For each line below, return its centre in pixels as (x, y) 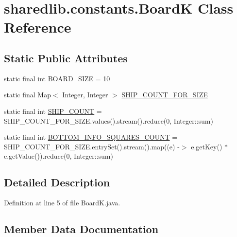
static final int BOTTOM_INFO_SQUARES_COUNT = (91, 137)
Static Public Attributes (66, 58)
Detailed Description (57, 182)
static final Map (27, 95)
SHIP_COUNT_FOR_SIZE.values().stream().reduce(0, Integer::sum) (109, 120)
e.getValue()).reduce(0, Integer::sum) (59, 156)
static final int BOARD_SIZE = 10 (57, 78)
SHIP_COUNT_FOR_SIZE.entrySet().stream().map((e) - (92, 146)
